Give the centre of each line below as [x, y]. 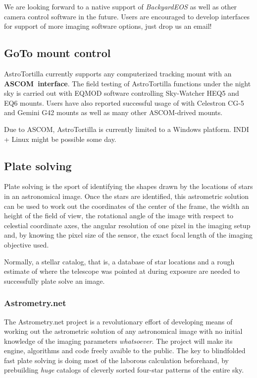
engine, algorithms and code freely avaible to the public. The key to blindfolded [125, 350]
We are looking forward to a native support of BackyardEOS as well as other [121, 6]
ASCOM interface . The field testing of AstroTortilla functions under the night [128, 83]
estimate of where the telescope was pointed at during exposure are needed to [122, 271]
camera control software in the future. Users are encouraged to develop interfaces [127, 16]
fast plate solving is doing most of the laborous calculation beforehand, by [116, 360]
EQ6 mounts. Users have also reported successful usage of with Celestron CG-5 [124, 102]
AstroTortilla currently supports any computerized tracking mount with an [118, 73]
